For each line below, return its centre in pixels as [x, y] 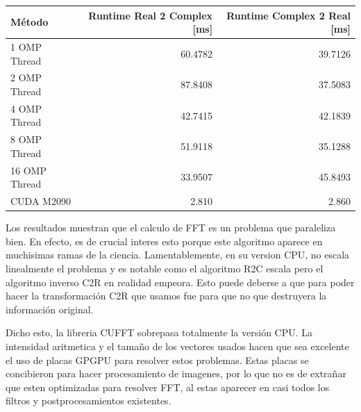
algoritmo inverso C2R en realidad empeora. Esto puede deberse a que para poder [180, 282]
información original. [50, 309]
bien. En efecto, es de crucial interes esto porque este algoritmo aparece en [164, 241]
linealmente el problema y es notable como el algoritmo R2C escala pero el [165, 268]
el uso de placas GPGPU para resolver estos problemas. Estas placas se [157, 360]
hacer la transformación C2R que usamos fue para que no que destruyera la [166, 296]
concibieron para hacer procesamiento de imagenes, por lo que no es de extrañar [176, 373]
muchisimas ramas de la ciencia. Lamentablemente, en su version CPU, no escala [178, 255]
